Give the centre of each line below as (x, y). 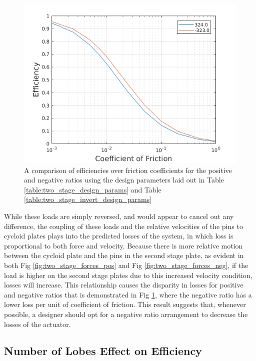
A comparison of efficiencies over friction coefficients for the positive (128, 170)
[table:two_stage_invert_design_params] (88, 199)
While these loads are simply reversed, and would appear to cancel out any (119, 216)
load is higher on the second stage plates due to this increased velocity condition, (128, 275)
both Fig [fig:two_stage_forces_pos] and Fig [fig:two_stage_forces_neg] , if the (126, 265)
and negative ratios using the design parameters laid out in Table (124, 180)
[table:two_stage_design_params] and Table (93, 189)
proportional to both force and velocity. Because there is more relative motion (123, 245)
